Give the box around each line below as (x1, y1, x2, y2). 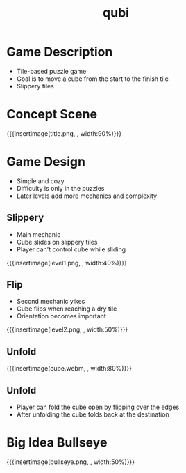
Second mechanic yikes (16, 297, 85, 306)
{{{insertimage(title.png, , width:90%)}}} (6, 129, 122, 137)
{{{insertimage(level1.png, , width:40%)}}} (6, 258, 128, 267)
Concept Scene (6, 107, 98, 123)
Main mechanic (16, 230, 61, 238)
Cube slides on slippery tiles (16, 238, 98, 246)
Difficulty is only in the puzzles (16, 184, 105, 192)
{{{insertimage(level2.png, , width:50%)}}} (6, 325, 128, 334)
